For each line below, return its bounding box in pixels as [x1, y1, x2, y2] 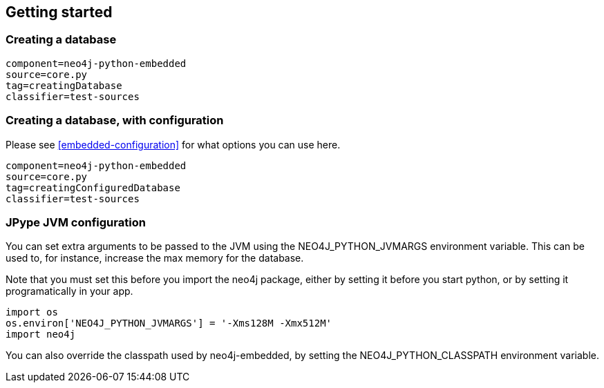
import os [6, 307, 58, 318]
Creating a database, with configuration [6, 113, 224, 128]
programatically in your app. [6, 285, 133, 298]
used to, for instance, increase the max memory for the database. [6, 252, 304, 264]
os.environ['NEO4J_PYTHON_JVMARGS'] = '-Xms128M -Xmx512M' [6, 318, 332, 329]
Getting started [6, 3, 113, 21]
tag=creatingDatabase [6, 79, 122, 91]
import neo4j [6, 329, 76, 340]
